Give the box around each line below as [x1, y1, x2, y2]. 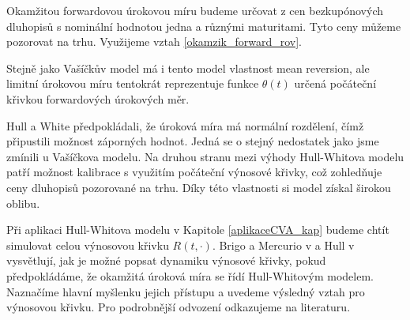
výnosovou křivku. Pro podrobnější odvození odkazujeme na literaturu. [6, 299, 351, 315]
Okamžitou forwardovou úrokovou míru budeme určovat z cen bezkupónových [6, 2, 383, 18]
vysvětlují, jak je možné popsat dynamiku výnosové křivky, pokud [6, 252, 326, 269]
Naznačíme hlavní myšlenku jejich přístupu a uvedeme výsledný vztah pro [6, 283, 365, 299]
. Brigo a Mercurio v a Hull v [212, 236, 355, 253]
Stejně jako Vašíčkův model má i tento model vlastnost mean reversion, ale [6, 59, 370, 76]
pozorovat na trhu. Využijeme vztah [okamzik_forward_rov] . [6, 33, 302, 50]
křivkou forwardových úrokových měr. [6, 90, 190, 107]
